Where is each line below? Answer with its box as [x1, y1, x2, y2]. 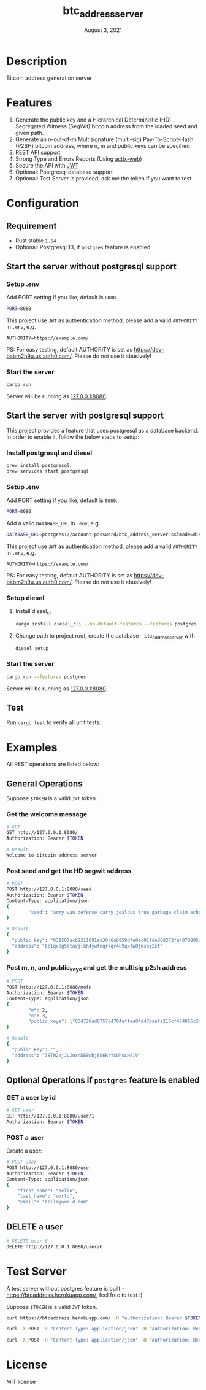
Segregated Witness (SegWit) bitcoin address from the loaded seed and [15, 123, 197, 130]
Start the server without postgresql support [6, 261, 177, 272]
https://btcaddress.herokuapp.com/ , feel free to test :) [6, 1291, 143, 1299]
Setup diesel [6, 593, 45, 602]
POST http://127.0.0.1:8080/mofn [6, 984, 92, 990]
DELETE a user [6, 1222, 63, 1232]
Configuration [6, 196, 80, 210]
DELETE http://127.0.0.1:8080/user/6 [6, 1243, 103, 1249]
